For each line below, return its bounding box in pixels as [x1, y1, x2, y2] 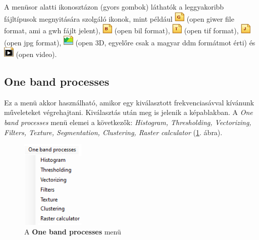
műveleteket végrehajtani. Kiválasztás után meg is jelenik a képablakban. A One [4, 107, 253, 117]
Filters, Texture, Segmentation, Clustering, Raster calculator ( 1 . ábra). [4, 127, 223, 137]
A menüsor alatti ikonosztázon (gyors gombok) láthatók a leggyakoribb [4, 2, 224, 12]
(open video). [16, 48, 57, 59]
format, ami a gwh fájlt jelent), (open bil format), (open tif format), [4, 25, 239, 35]
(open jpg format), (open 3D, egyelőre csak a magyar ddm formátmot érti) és [4, 37, 255, 47]
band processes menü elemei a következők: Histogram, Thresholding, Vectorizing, [4, 116, 251, 127]
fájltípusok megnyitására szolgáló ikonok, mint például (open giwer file [4, 13, 234, 24]
